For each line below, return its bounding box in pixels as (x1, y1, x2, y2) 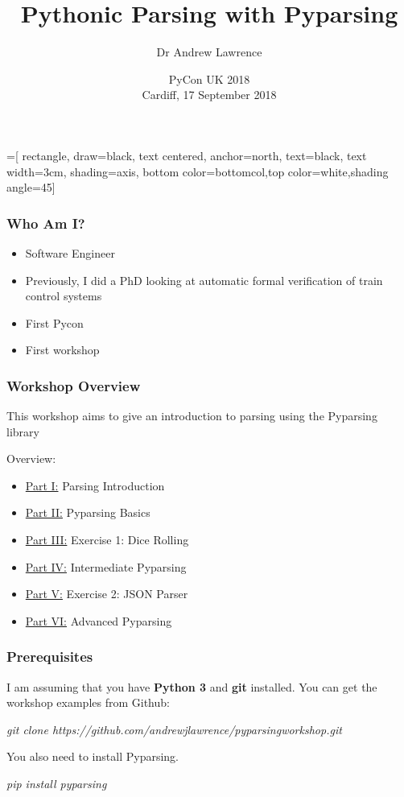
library (6, 423, 39, 440)
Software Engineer (25, 244, 115, 261)
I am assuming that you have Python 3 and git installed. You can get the (6, 678, 377, 695)
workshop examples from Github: (6, 694, 170, 711)
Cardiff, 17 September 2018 (142, 86, 277, 103)
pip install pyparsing (6, 775, 107, 792)
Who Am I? (6, 213, 85, 233)
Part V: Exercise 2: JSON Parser (25, 585, 188, 602)
